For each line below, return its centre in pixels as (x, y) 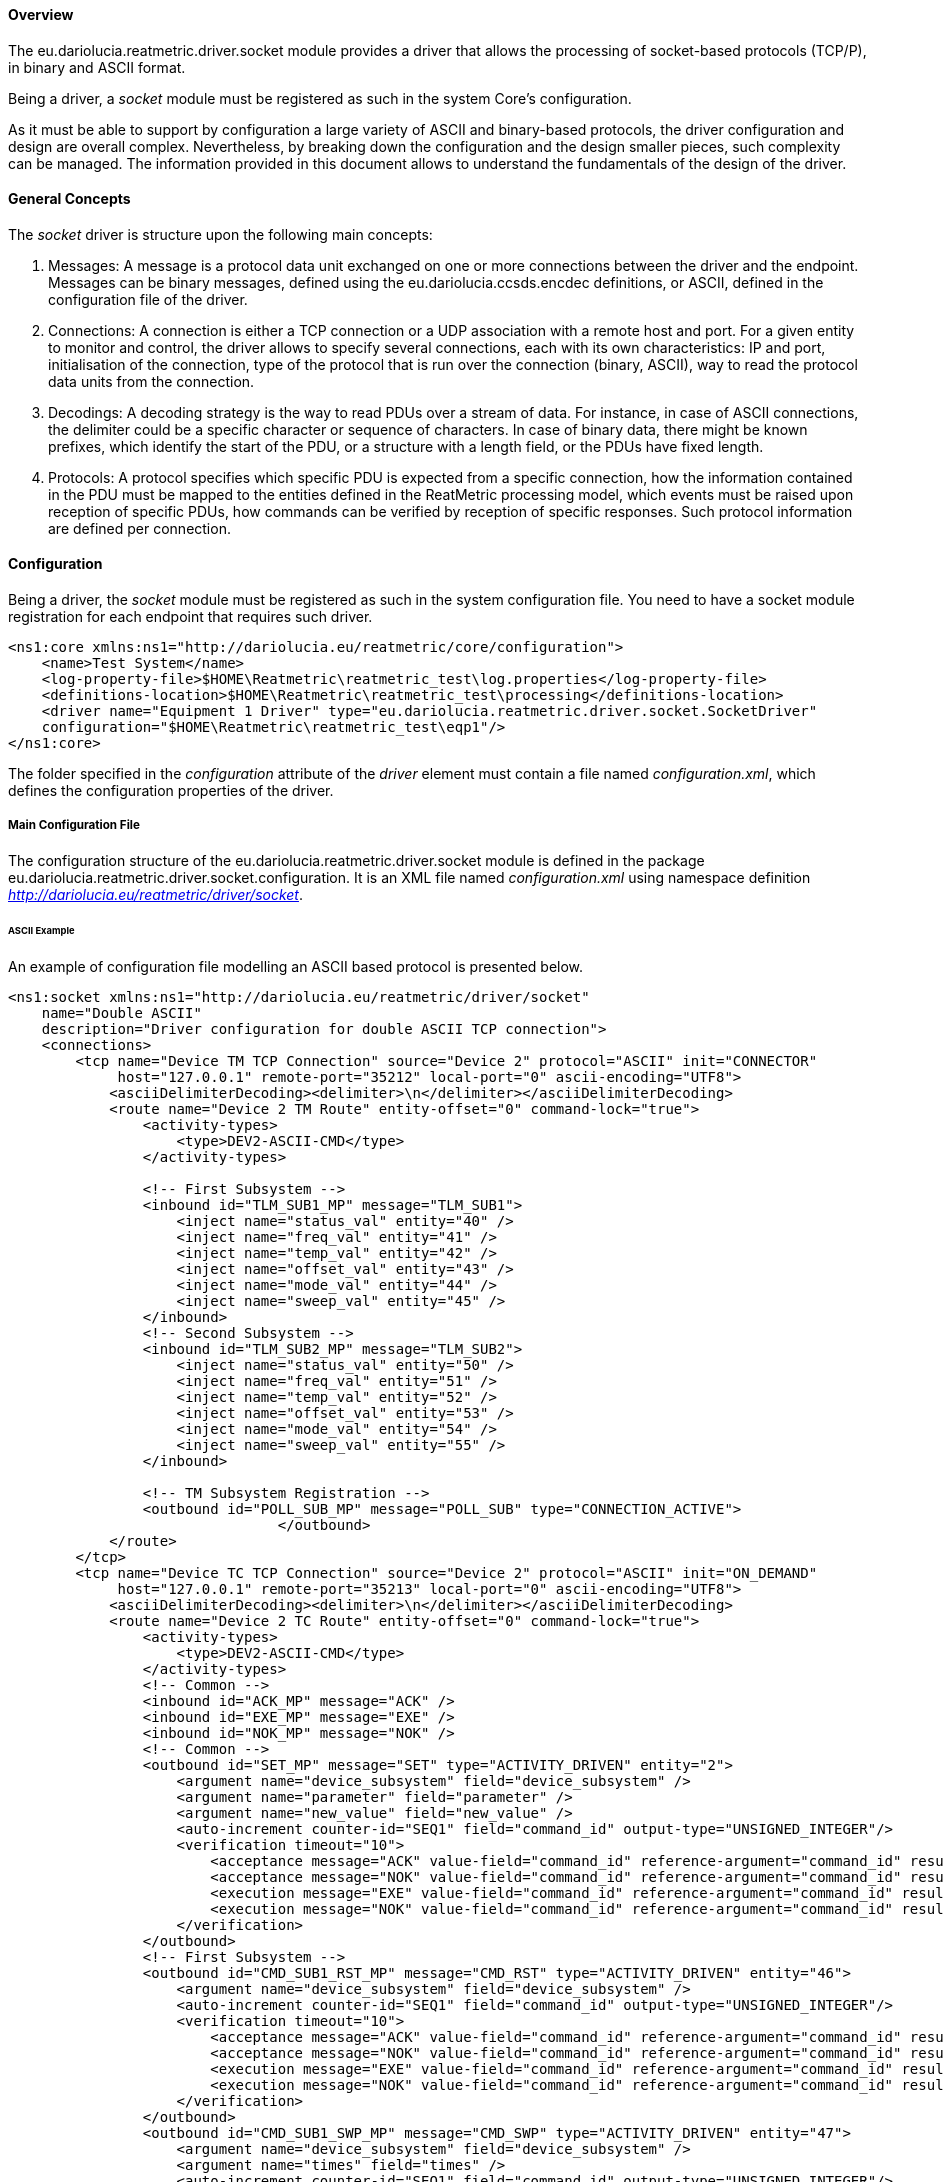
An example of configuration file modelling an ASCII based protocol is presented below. (296, 966)
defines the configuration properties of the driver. (171, 791)
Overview (41, 14)
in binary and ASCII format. (97, 67)
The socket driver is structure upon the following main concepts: (220, 234)
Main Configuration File (74, 825)
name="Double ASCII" (121, 1012)
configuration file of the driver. (148, 299)
